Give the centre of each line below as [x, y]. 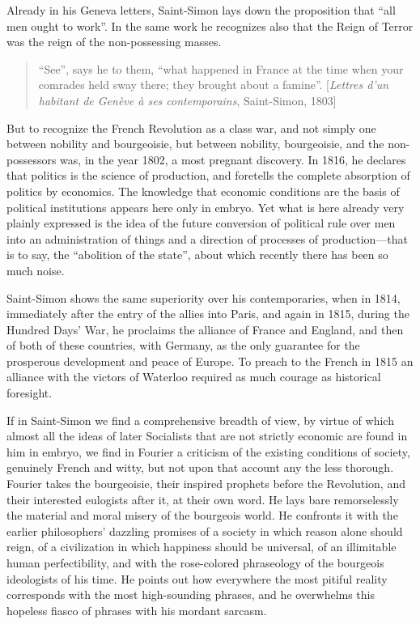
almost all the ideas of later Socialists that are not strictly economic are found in [207, 436]
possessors [32, 159]
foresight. [30, 393]
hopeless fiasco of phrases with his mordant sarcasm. [137, 610]
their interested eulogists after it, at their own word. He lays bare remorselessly [203, 499]
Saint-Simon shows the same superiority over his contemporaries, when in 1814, [204, 297]
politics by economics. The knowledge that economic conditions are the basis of [203, 191]
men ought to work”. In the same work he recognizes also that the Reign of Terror [210, 25]
